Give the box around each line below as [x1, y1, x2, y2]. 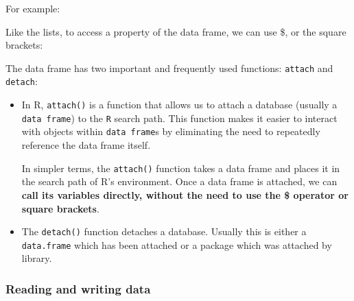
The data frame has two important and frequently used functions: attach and [5, 60, 333, 75]
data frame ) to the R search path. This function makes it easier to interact [21, 110, 338, 125]
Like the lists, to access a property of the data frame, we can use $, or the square [5, 24, 346, 38]
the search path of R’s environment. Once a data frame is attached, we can [21, 174, 338, 189]
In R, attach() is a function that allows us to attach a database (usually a [21, 97, 338, 112]
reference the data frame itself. [21, 138, 151, 152]
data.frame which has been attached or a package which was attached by [21, 237, 332, 252]
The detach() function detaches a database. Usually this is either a [21, 224, 307, 239]
